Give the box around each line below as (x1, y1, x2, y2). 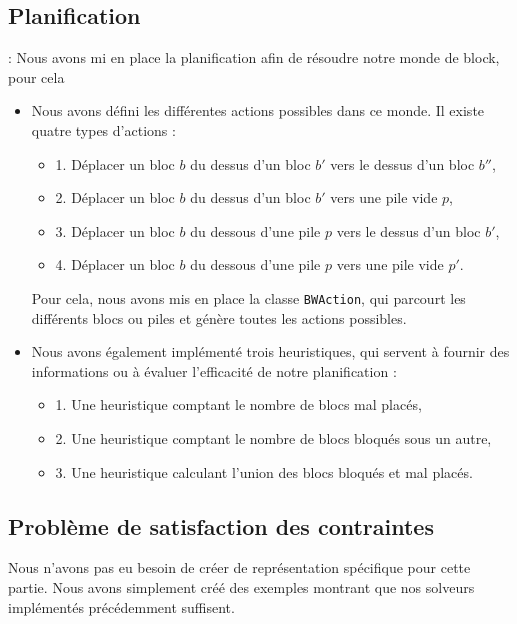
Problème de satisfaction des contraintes (8, 510, 434, 541)
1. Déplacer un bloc (55, 153, 175, 174)
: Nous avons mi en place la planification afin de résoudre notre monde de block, (8, 47, 500, 68)
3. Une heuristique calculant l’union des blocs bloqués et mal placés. (55, 461, 473, 482)
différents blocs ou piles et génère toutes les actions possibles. (31, 307, 407, 328)
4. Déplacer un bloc (55, 254, 175, 275)
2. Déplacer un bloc (55, 187, 175, 208)
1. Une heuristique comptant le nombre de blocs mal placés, (55, 394, 422, 415)
